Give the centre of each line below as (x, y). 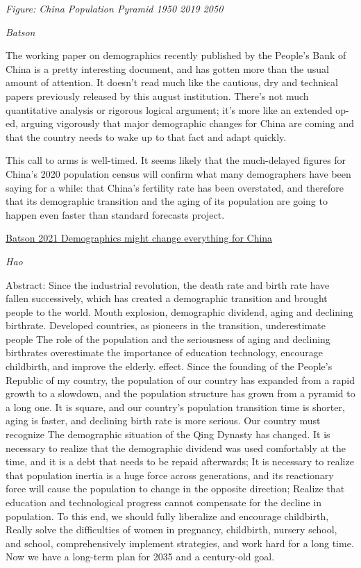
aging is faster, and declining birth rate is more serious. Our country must (163, 420)
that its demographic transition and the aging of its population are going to (167, 201)
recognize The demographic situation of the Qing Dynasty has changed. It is (168, 434)
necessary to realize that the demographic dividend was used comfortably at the (176, 448)
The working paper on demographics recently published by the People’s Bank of (176, 55)
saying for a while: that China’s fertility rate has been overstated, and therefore (175, 187)
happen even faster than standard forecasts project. (115, 214)
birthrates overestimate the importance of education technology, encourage (164, 352)
